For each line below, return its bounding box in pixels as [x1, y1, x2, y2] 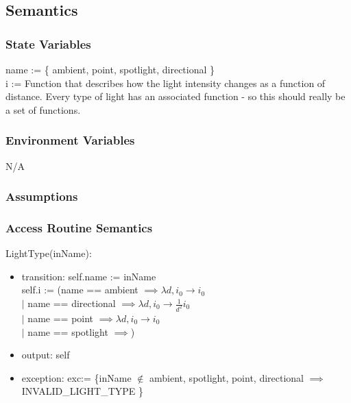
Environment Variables [5, 132, 135, 149]
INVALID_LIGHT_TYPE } [21, 384, 144, 398]
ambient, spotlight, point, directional [149, 370, 304, 384]
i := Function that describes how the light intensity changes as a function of [5, 75, 326, 90]
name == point [27, 310, 94, 325]
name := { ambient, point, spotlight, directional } [5, 62, 215, 76]
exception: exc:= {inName [21, 370, 132, 384]
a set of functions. [5, 102, 81, 117]
